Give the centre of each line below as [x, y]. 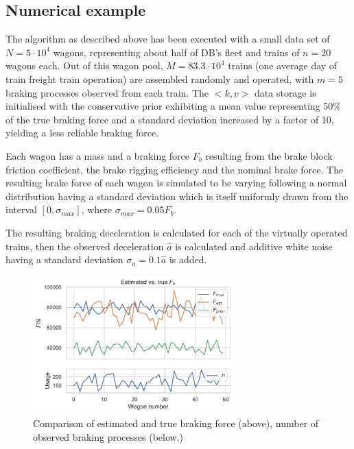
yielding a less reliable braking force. [82, 133]
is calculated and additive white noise [254, 246]
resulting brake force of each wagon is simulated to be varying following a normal [176, 183]
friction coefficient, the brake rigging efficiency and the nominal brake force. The [175, 169]
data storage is [285, 92]
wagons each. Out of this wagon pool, [84, 65]
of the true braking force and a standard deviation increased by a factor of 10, [170, 119]
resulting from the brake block [269, 155]
